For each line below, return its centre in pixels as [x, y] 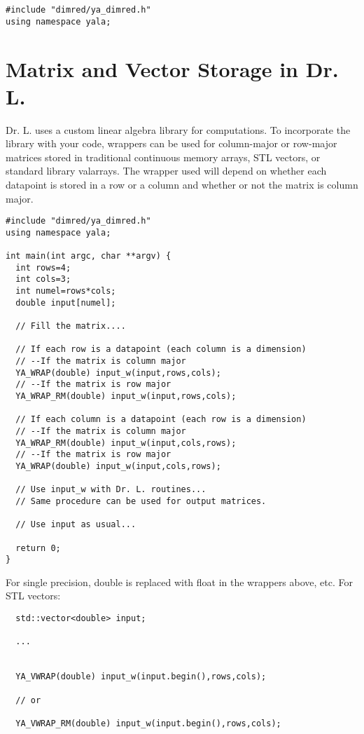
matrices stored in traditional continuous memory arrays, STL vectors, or [163, 157]
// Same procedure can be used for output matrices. [141, 501]
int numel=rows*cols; [66, 291]
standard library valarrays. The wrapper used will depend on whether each [166, 171]
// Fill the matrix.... [71, 326]
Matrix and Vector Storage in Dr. [172, 68]
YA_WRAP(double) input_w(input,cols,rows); [118, 466]
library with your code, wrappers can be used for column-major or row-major [171, 143]
